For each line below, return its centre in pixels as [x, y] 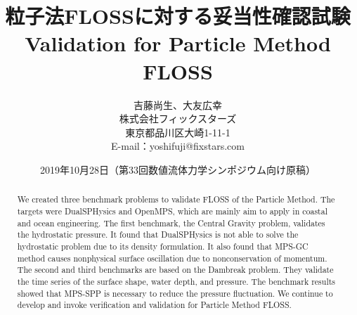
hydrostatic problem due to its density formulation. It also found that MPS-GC [163, 246]
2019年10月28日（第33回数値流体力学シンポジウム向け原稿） [178, 169]
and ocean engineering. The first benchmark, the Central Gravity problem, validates [171, 223]
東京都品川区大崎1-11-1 [178, 132]
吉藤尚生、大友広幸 [178, 104]
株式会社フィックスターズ [178, 118]
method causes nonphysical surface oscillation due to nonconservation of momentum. [172, 258]
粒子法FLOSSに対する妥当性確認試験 [178, 16]
